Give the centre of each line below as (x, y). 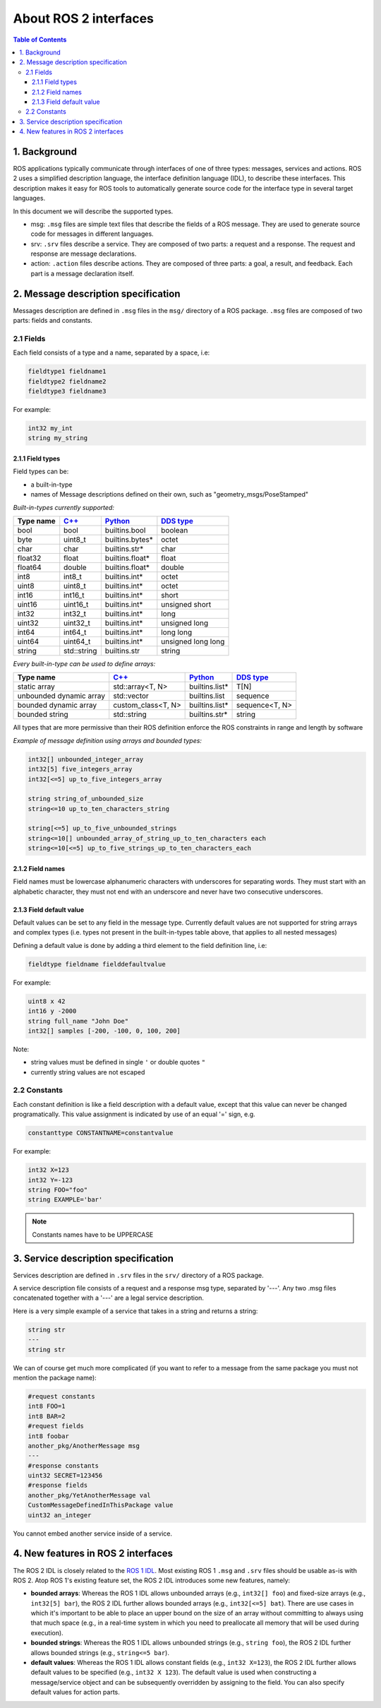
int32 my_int (50, 428)
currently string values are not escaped (88, 1072)
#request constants (61, 1396)
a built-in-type (52, 485)
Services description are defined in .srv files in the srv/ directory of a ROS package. (138, 1275)
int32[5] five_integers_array (80, 769)
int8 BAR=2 (47, 1416)
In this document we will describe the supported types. (93, 211)
